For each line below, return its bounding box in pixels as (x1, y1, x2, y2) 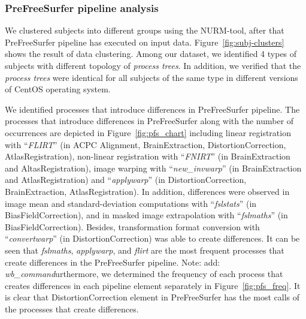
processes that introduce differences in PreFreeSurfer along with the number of (5, 115, 294, 127)
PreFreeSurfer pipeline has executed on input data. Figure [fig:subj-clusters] (5, 35, 284, 48)
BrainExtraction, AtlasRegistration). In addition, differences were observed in (5, 185, 290, 197)
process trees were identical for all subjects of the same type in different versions (5, 71, 298, 83)
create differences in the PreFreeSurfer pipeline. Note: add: (5, 255, 220, 268)
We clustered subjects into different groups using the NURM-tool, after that (5, 24, 284, 37)
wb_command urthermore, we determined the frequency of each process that (5, 267, 283, 280)
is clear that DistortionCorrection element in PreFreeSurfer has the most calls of (5, 291, 300, 303)
